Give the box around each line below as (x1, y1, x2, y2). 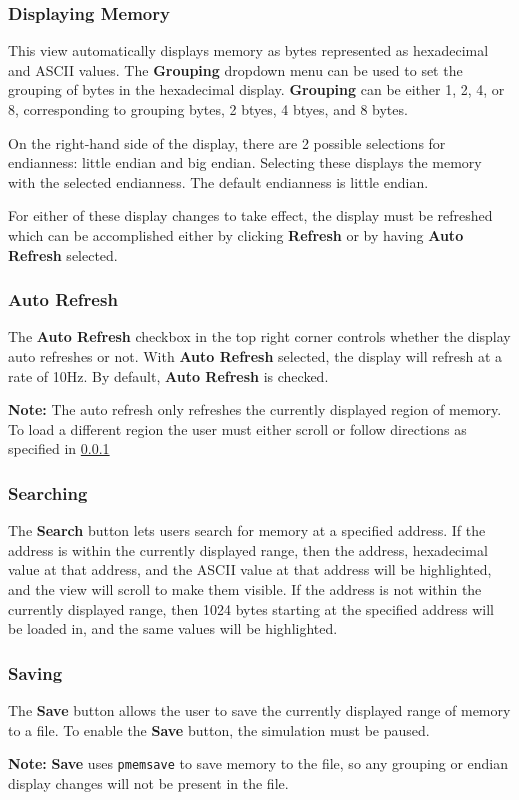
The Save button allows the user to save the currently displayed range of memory (8, 699, 511, 720)
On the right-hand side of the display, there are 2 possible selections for (8, 132, 446, 153)
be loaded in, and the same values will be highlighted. (8, 618, 338, 639)
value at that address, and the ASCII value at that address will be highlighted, (8, 559, 492, 580)
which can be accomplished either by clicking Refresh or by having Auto (8, 224, 464, 245)
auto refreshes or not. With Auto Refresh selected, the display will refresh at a (8, 345, 502, 366)
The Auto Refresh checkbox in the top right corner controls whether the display (8, 326, 511, 347)
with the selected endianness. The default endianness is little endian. (8, 171, 429, 192)
